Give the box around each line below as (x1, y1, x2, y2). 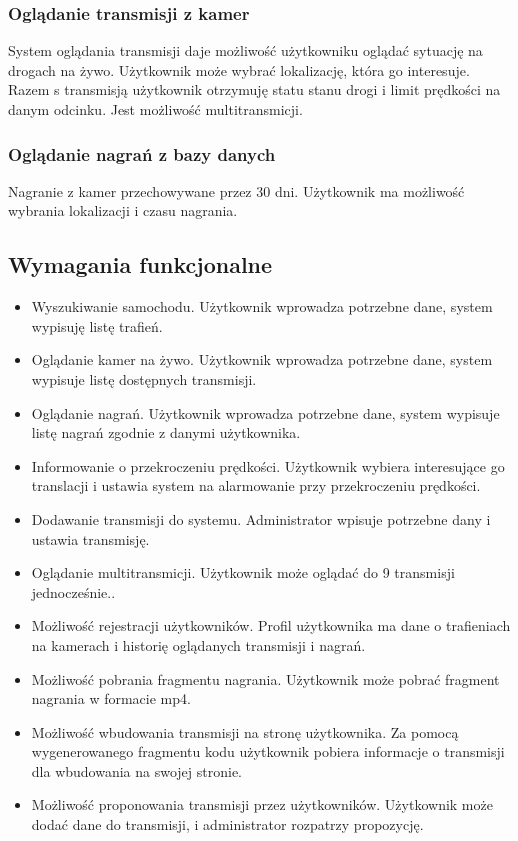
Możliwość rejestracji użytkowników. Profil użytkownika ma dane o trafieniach (31, 615, 511, 636)
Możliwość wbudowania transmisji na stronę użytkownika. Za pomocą (31, 721, 459, 742)
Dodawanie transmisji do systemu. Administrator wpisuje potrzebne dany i (31, 508, 491, 529)
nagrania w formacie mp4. (31, 688, 191, 709)
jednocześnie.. (31, 581, 116, 602)
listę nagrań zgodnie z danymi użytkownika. (31, 422, 301, 443)
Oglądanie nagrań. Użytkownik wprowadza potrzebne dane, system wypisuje (31, 402, 500, 423)
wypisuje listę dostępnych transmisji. (31, 368, 257, 389)
